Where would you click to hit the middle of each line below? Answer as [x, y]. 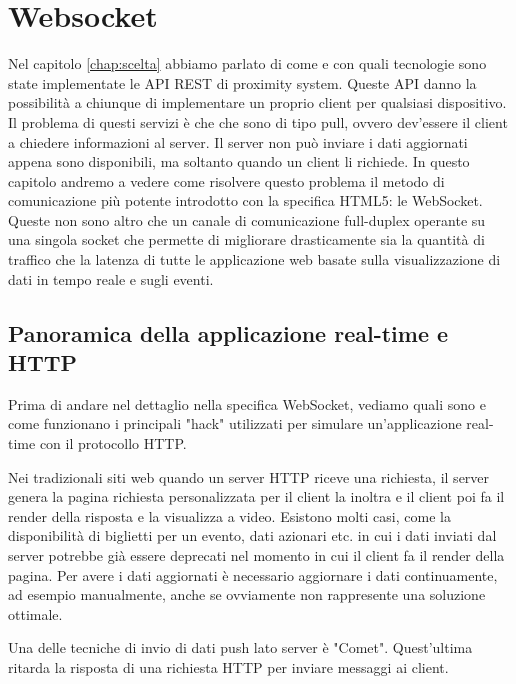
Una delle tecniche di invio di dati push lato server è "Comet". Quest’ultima [240, 647]
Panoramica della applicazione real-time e [228, 332]
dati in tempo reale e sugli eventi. [111, 278]
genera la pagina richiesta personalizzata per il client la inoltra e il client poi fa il [256, 496]
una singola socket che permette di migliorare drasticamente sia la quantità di [246, 239]
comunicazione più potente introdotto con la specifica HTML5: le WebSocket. [245, 200]
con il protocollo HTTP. [113, 443]
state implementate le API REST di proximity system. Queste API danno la [242, 82]
